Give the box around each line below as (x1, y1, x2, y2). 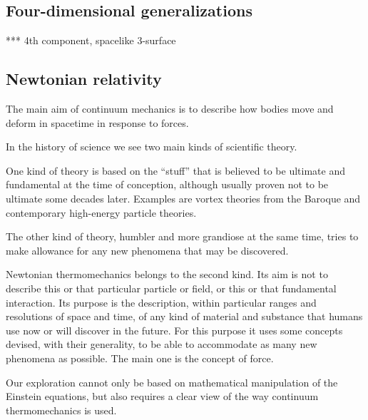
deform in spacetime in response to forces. (6, 115, 189, 130)
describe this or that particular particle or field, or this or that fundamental (6, 280, 337, 295)
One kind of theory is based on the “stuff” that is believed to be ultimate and (6, 163, 345, 178)
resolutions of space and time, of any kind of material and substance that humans (6, 309, 363, 324)
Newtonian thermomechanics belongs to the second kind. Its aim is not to (6, 267, 328, 282)
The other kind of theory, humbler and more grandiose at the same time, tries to (6, 229, 359, 244)
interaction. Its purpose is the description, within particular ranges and (6, 294, 317, 309)
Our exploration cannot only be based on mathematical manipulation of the (6, 374, 338, 389)
